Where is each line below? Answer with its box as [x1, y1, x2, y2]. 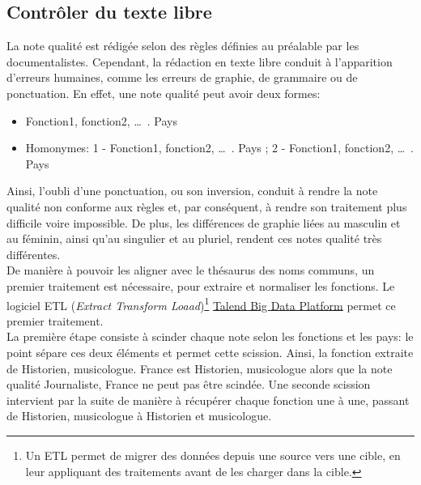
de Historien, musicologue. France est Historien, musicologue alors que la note [6, 359, 393, 377]
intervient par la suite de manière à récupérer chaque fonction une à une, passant [6, 391, 410, 408]
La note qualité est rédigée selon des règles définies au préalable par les [6, 37, 359, 54]
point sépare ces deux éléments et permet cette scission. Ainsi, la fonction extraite [6, 343, 414, 360]
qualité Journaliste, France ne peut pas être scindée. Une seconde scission [6, 376, 371, 393]
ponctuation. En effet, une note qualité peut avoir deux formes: [6, 84, 321, 101]
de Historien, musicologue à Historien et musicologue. [6, 407, 272, 424]
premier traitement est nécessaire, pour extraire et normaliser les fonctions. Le [6, 277, 395, 294]
